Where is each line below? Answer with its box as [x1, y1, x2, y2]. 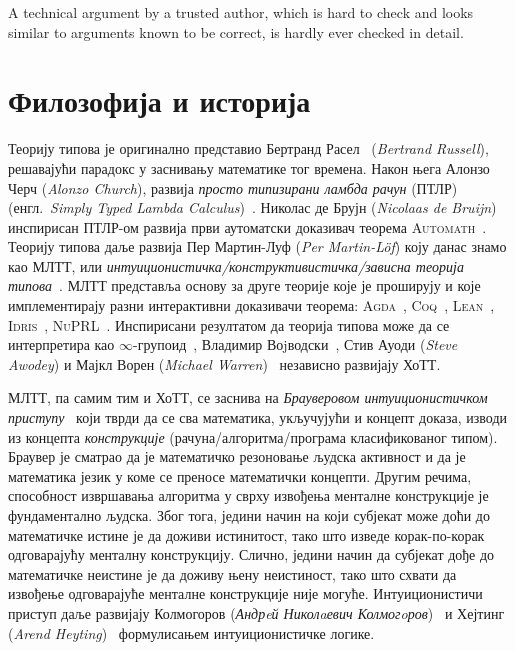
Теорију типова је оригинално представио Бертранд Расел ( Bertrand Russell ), [8, 138, 489, 159]
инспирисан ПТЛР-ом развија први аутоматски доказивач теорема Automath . [8, 216, 487, 237]
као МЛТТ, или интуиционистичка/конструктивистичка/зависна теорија [8, 255, 464, 276]
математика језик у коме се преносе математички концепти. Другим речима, [8, 465, 472, 486]
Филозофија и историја [8, 80, 311, 121]
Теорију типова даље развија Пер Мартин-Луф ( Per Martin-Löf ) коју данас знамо [8, 236, 507, 257]
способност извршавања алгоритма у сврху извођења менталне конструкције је [8, 485, 489, 506]
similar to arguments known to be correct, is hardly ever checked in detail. [8, 21, 464, 42]
